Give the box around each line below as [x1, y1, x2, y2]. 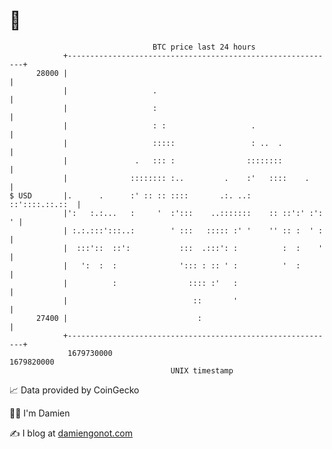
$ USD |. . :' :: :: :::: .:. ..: [9, 190, 252, 201]
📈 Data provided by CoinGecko [9, 384, 140, 396]
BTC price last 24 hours [152, 42, 256, 52]
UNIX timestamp [170, 365, 234, 376]
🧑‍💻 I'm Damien [9, 407, 71, 419]
